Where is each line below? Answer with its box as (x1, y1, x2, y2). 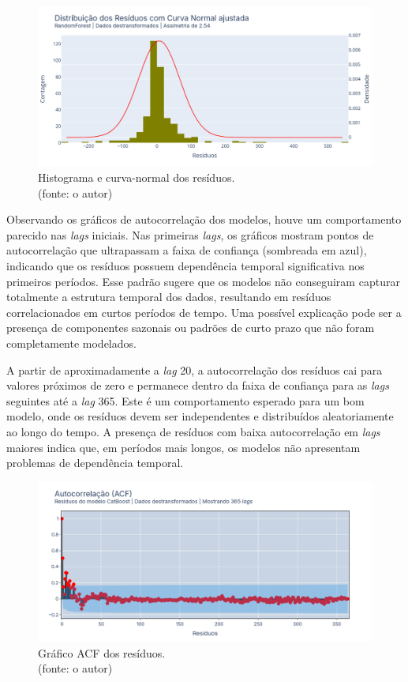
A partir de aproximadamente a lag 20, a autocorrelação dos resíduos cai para (6, 361, 383, 378)
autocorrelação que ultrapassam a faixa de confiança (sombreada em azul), (6, 242, 367, 258)
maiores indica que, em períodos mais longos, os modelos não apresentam (6, 439, 361, 455)
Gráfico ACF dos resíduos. (38, 644, 166, 661)
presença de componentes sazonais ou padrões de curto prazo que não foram (6, 319, 375, 336)
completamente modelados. (6, 335, 137, 351)
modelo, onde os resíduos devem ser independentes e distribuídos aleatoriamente (6, 408, 394, 424)
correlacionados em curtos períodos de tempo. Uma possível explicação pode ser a (6, 303, 402, 320)
